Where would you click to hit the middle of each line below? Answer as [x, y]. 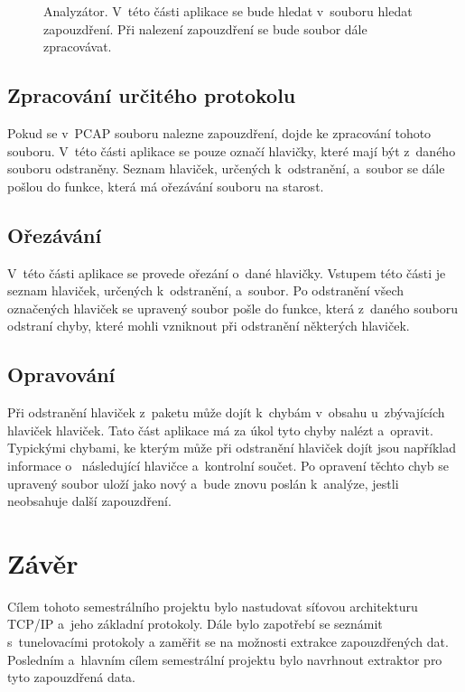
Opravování [61, 374]
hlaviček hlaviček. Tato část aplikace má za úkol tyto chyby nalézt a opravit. [220, 430]
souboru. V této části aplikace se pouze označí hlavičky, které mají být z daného [232, 150]
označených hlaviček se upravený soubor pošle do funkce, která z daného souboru [233, 308]
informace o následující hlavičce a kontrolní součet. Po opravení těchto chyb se [228, 465]
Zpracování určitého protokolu [152, 95]
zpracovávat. [78, 47]
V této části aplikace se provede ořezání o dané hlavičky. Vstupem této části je [227, 272]
